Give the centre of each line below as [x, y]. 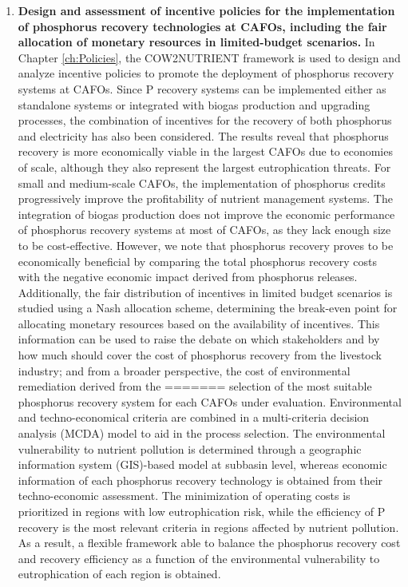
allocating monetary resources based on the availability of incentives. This [199, 323]
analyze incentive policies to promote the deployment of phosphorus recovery [206, 73]
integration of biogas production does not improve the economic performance [206, 214]
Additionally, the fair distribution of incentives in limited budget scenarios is [205, 292]
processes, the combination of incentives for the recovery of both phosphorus [205, 120]
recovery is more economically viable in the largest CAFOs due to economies [205, 151]
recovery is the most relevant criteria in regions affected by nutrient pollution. [208, 527]
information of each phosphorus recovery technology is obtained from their [200, 480]
